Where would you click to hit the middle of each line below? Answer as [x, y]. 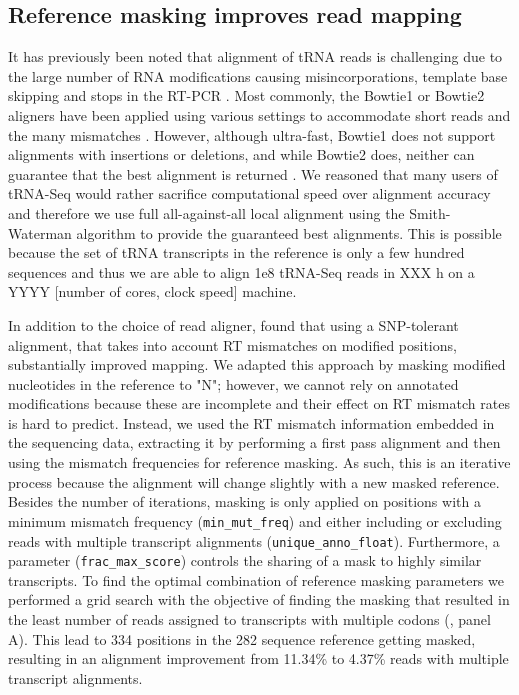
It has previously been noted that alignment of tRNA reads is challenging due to [255, 56]
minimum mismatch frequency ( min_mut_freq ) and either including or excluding [255, 520]
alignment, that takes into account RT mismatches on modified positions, [232, 344]
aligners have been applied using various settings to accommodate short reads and [259, 114]
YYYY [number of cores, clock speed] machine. [152, 291]
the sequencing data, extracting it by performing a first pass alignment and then [254, 442]
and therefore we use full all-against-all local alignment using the [206, 212]
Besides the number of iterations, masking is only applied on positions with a [244, 501]
